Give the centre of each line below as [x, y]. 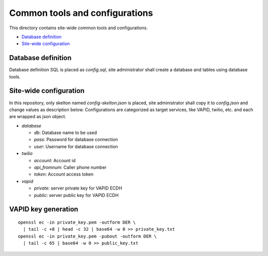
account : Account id [55, 160]
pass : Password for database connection [76, 139]
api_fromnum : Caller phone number [70, 167]
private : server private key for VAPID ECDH [78, 188]
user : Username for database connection [76, 146]
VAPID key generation [44, 209]
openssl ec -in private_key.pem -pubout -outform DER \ [87, 236]
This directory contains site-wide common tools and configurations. [79, 28]
